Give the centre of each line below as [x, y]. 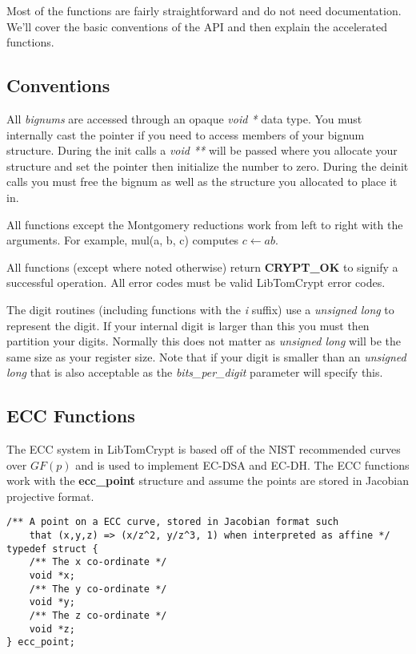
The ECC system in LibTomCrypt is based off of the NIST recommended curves [204, 449]
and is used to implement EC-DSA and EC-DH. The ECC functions [242, 464]
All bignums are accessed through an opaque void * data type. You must [184, 118]
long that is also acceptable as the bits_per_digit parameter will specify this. [195, 372]
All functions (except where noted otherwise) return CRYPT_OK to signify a [202, 266]
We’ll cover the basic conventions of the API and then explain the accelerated [197, 26]
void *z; [52, 629]
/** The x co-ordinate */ [98, 562]
